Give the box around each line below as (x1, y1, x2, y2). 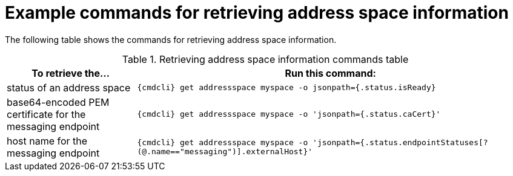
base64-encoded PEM (7, 96, 110, 108)
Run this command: (285, 67, 376, 79)
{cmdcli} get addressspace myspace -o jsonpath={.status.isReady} (137, 83, 436, 93)
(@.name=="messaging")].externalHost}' (137, 146, 313, 156)
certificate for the (7, 108, 86, 120)
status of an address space (7, 81, 131, 94)
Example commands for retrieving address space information (5, 2, 509, 23)
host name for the (7, 134, 88, 147)
